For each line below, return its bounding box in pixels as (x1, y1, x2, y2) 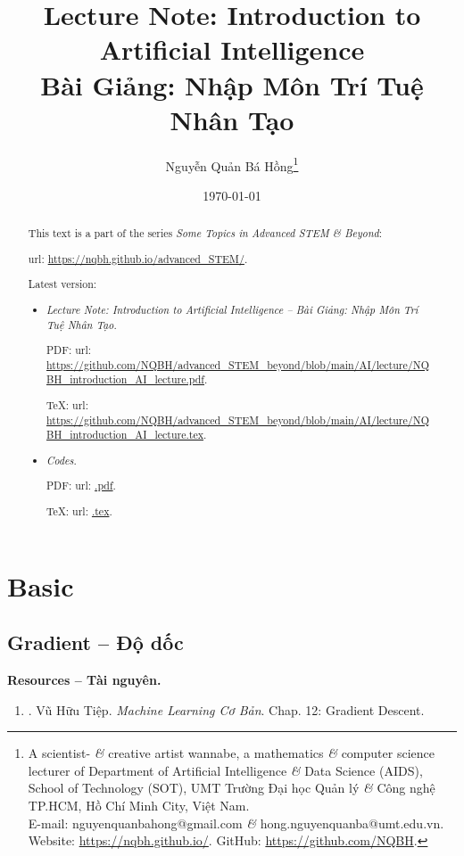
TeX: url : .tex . (46, 503, 112, 518)
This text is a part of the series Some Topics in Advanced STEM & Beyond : (28, 226, 382, 241)
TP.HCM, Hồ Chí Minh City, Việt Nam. (28, 796, 250, 814)
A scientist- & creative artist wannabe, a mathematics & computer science (28, 744, 435, 762)
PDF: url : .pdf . (46, 478, 116, 493)
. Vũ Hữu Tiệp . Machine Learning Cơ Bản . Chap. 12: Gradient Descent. (28, 700, 425, 719)
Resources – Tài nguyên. (7, 671, 162, 689)
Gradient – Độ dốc (7, 629, 184, 656)
